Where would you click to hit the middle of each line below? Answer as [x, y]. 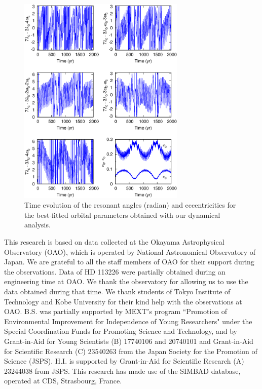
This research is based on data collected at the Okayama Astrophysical [114, 242]
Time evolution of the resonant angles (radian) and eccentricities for [130, 205]
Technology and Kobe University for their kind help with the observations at [123, 301]
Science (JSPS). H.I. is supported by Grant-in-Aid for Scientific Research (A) [124, 361]
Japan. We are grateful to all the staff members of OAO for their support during [129, 262]
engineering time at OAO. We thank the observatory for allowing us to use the [126, 281]
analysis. [38, 225]
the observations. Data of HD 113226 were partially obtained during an [115, 271]
